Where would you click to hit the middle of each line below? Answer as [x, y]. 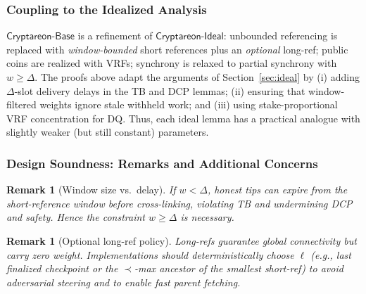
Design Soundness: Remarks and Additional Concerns [162, 163]
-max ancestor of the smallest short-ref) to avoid [239, 268]
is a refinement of [115, 36]
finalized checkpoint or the [62, 268]
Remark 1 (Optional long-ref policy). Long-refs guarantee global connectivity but [182, 240]
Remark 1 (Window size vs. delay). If [91, 190]
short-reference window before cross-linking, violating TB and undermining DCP [179, 203]
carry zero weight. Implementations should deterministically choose [150, 254]
